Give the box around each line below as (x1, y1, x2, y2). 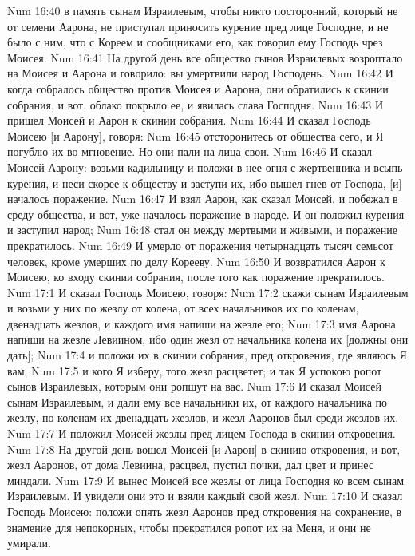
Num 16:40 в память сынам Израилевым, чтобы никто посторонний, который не (7, 2, 398, 18)
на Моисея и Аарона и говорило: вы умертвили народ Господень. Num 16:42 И (7, 65, 393, 81)
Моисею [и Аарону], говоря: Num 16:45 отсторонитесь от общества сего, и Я (7, 127, 384, 144)
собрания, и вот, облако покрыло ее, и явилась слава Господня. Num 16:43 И (7, 96, 384, 113)
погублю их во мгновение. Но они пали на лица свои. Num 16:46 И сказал (7, 143, 373, 160)
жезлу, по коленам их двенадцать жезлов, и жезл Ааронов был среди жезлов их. (7, 409, 399, 426)
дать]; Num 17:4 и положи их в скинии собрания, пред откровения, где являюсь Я (7, 347, 407, 363)
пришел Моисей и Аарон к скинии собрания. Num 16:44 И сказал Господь (7, 112, 371, 129)
